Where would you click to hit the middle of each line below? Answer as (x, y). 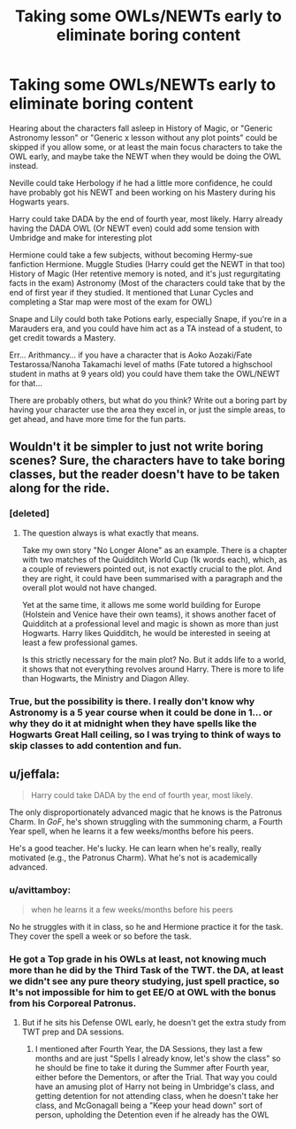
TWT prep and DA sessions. (73, 1032)
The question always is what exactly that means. (110, 533)
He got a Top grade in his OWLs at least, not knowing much (138, 959)
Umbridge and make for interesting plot (81, 237)
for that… (26, 383)
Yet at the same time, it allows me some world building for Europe (141, 604)
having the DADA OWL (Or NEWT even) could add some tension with (135, 228)
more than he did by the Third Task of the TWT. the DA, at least (147, 970)
